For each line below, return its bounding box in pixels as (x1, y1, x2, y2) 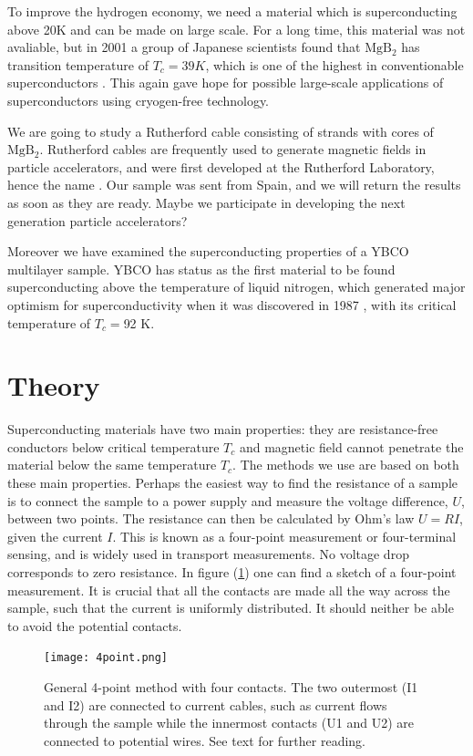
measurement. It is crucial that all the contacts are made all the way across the (7, 580, 450, 599)
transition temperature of (7, 55, 149, 74)
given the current (7, 526, 103, 545)
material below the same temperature (7, 455, 217, 474)
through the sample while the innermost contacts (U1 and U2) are (44, 713, 414, 732)
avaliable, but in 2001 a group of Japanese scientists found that (7, 37, 361, 57)
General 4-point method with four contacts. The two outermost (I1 (44, 678, 418, 696)
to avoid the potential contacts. (7, 616, 182, 635)
